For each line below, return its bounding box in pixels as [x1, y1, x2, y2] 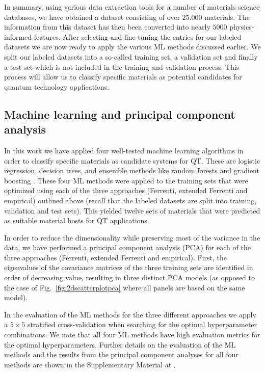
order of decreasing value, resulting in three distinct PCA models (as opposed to [4, 272, 255, 283]
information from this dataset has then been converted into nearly [4, 21, 210, 32]
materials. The [204, 11, 250, 22]
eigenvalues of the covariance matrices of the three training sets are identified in [4, 262, 253, 273]
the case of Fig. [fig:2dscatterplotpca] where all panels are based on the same [4, 282, 245, 292]
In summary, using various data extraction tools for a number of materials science [4, 2, 260, 12]
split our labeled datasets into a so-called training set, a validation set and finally [4, 51, 258, 62]
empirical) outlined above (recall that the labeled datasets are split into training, [4, 195, 257, 205]
